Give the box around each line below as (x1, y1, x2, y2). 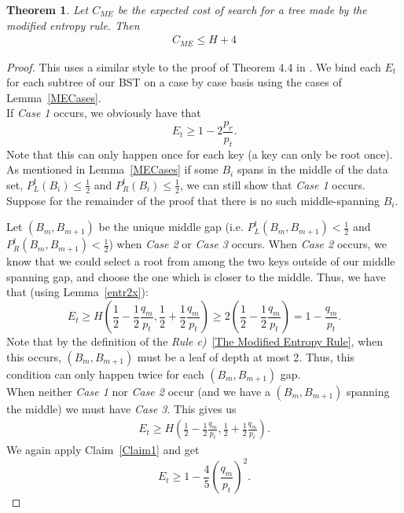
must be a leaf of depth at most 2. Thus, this (137, 348, 354, 365)
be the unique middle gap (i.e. (98, 218, 244, 235)
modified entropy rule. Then (6, 16, 140, 33)
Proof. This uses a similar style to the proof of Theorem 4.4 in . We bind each (6, 58, 381, 75)
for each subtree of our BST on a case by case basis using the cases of (6, 74, 342, 90)
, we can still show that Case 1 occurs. (180, 176, 365, 192)
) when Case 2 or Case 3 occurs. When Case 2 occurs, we (108, 236, 387, 252)
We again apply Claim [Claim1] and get (6, 442, 200, 458)
